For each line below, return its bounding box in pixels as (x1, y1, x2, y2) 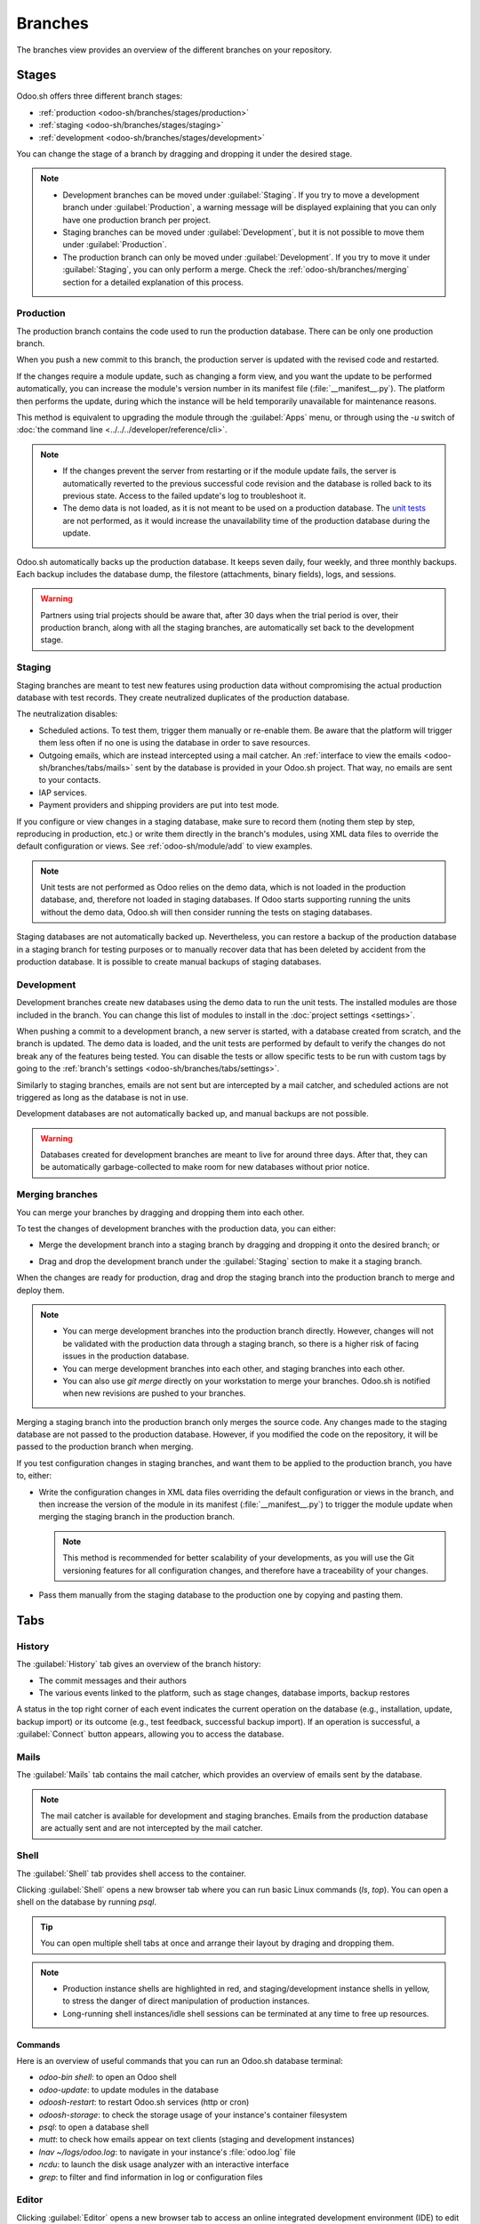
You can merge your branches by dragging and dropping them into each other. (16, 1206, 305, 1218)
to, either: (16, 1471, 52, 1481)
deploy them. (16, 1285, 65, 1295)
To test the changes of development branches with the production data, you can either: (16, 1223, 337, 1234)
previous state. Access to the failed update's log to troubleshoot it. (62, 490, 307, 501)
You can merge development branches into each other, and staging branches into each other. (62, 1363, 405, 1374)
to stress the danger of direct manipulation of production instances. (62, 1995, 310, 2006)
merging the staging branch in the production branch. (38, 1511, 236, 1522)
